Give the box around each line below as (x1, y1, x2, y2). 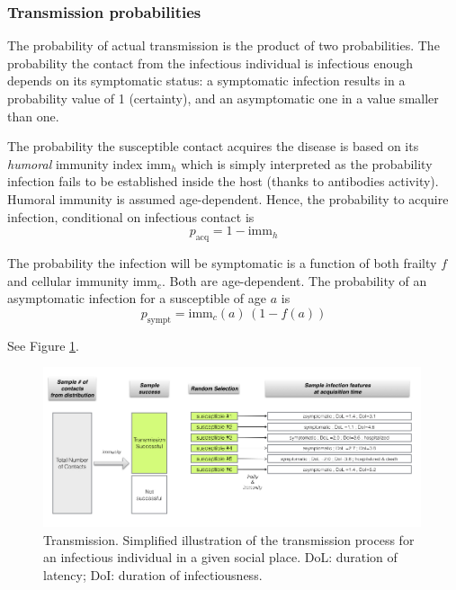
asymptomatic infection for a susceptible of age (7, 289, 267, 308)
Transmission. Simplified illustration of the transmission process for (43, 530, 415, 549)
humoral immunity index (7, 154, 143, 173)
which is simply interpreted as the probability (181, 154, 433, 173)
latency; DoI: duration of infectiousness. (43, 566, 263, 585)
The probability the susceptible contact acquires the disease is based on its (7, 137, 419, 156)
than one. (7, 106, 59, 125)
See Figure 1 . (7, 335, 79, 354)
